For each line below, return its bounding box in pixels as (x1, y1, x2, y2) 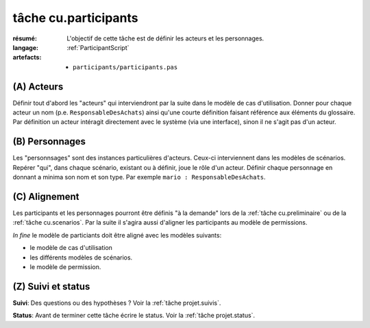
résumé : (12, 34, 38, 42)
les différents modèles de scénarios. (29, 253, 133, 262)
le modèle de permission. (29, 262, 101, 270)
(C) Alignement (12, 190, 79, 202)
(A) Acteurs (12, 81, 64, 92)
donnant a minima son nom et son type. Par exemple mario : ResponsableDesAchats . (12, 173, 267, 181)
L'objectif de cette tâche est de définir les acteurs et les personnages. (66, 34, 264, 42)
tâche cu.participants (12, 10, 138, 25)
